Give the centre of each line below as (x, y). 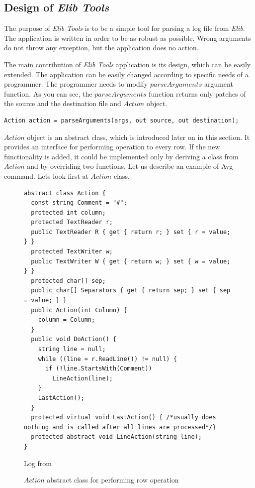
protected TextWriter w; (72, 252)
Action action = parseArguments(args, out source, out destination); (122, 120)
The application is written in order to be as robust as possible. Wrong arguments (127, 38)
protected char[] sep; (68, 281)
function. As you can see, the (48, 93)
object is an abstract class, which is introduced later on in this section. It (138, 137)
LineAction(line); (83, 378)
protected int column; (68, 212)
